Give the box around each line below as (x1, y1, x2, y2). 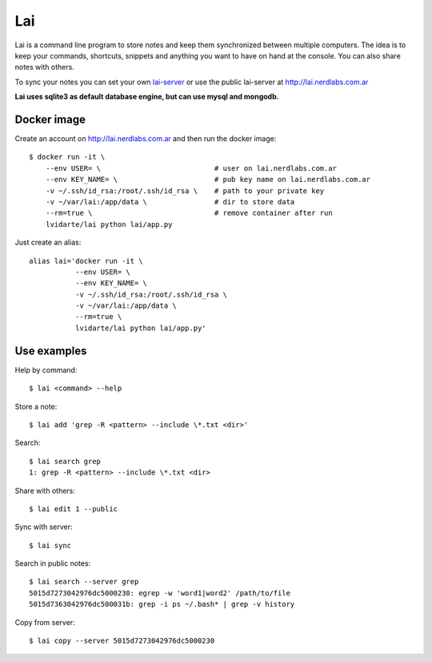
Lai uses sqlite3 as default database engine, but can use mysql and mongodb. (14, 92, 279, 102)
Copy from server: (14, 617, 75, 627)
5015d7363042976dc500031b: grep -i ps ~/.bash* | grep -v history (29, 599, 295, 609)
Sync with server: (14, 522, 73, 532)
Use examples (14, 344, 87, 357)
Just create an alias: (14, 237, 82, 248)
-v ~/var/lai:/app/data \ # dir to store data (45, 197, 295, 206)
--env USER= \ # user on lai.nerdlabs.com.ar (45, 163, 338, 172)
